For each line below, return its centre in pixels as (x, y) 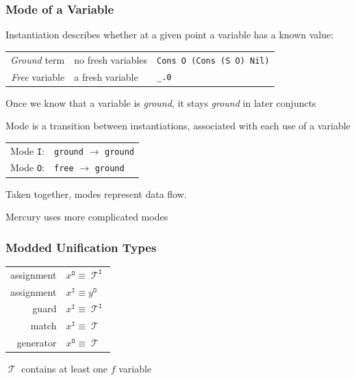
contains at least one (65, 369)
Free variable (38, 76)
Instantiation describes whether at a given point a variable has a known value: (170, 35)
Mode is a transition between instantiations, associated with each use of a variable (178, 126)
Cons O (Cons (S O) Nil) (213, 61)
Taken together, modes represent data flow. (96, 193)
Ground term (38, 59)
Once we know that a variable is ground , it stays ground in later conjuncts (161, 102)
